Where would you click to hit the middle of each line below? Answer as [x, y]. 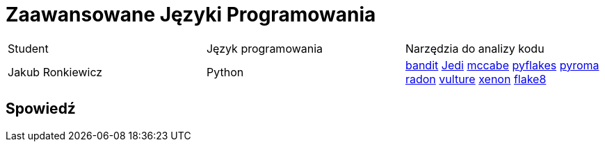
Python [225, 72]
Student [28, 48]
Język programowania [265, 48]
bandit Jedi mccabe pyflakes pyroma [502, 65]
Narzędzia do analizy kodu [475, 48]
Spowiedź [41, 109]
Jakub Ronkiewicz [55, 72]
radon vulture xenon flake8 [476, 79]
